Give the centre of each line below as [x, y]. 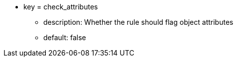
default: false [65, 37]
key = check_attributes [61, 7]
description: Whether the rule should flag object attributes [138, 22]
